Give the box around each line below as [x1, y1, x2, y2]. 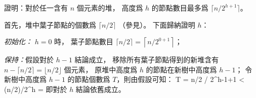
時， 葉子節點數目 [54, 36, 113, 47]
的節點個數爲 [67, 74, 110, 84]
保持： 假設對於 [4, 54, 54, 65]
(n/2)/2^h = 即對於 [4, 83, 67, 94]
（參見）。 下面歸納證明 [118, 19, 195, 30]
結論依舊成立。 [75, 83, 125, 94]
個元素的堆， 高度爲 [76, 3, 143, 13]
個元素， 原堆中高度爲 [64, 64, 138, 74]
